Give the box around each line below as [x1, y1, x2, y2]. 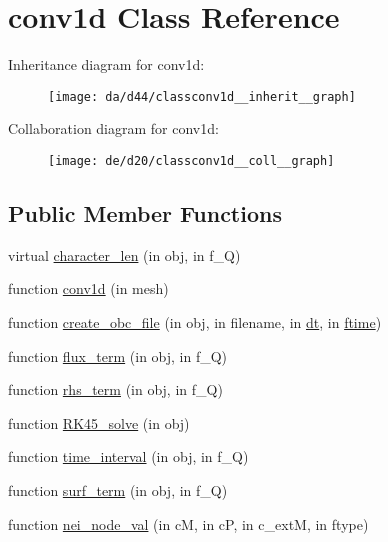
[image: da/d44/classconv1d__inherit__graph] [48, 89, 356, 104]
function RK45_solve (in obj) [8, 412, 190, 433]
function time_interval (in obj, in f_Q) [8, 446, 249, 467]
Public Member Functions [8, 198, 282, 229]
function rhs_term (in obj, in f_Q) [8, 379, 223, 400]
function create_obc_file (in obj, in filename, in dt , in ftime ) [8, 312, 382, 333]
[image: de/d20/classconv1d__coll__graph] [48, 153, 335, 168]
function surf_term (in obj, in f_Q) [8, 479, 228, 500]
